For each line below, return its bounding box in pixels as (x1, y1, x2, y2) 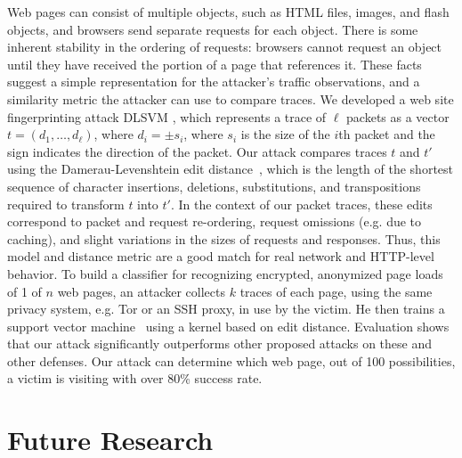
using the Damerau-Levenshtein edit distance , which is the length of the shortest (7, 159, 454, 178)
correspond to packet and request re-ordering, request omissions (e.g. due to (7, 212, 422, 231)
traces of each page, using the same (239, 282, 433, 300)
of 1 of (7, 282, 42, 300)
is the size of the (240, 125, 330, 143)
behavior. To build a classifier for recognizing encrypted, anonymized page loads (7, 264, 443, 282)
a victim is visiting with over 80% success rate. (7, 369, 263, 388)
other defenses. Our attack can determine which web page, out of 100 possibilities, (7, 351, 456, 370)
